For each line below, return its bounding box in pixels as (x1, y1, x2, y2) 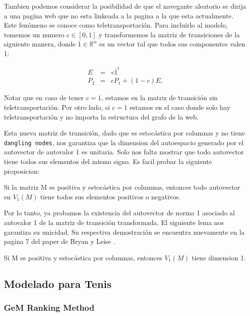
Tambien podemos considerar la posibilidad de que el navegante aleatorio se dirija (4, 1, 246, 11)
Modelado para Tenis (4, 276, 112, 291)
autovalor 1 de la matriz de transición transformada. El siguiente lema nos (4, 217, 224, 227)
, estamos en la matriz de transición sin (101, 92, 218, 103)
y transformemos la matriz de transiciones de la (99, 29, 240, 39)
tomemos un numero (4, 29, 64, 39)
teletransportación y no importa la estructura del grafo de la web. (4, 111, 199, 121)
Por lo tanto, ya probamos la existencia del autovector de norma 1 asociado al (4, 208, 235, 218)
